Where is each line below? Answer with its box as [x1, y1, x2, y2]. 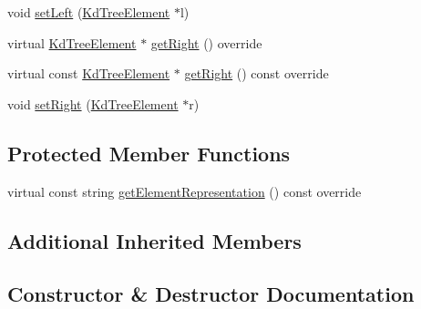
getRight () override [150, 33, 262, 52]
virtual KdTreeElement [7, 33, 137, 52]
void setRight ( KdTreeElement [7, 94, 179, 113]
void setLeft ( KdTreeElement [7, 3, 170, 21]
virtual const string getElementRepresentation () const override [7, 181, 362, 201]
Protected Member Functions [7, 139, 291, 167]
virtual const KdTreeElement [7, 64, 170, 83]
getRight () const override [184, 64, 329, 83]
